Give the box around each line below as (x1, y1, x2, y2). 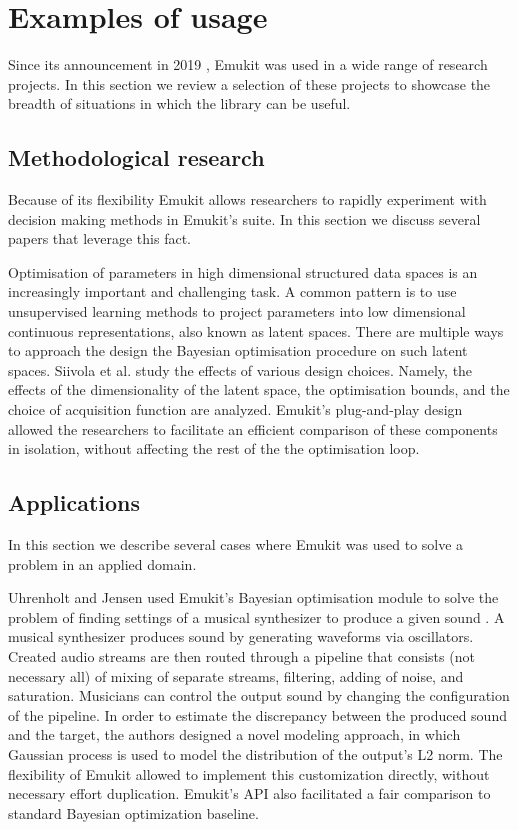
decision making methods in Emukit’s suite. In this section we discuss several (8, 208, 481, 229)
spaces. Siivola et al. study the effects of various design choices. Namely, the (8, 359, 473, 380)
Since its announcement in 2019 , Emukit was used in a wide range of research (8, 54, 488, 75)
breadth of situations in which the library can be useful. (8, 93, 351, 114)
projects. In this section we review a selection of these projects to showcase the (8, 73, 491, 94)
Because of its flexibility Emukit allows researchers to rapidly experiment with (8, 189, 487, 210)
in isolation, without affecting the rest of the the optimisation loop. (8, 438, 420, 459)
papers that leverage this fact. (8, 228, 192, 249)
